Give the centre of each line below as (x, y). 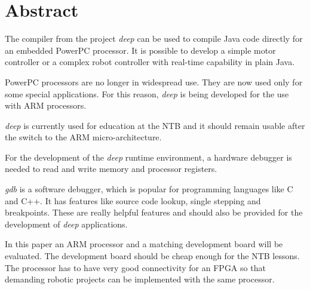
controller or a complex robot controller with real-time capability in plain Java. (150, 62)
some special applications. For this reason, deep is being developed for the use (147, 93)
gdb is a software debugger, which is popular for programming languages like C (149, 189)
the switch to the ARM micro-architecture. (83, 137)
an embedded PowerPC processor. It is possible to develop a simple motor (140, 50)
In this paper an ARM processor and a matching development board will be (144, 244)
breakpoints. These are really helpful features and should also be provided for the (154, 212)
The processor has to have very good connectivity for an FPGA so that (135, 267)
